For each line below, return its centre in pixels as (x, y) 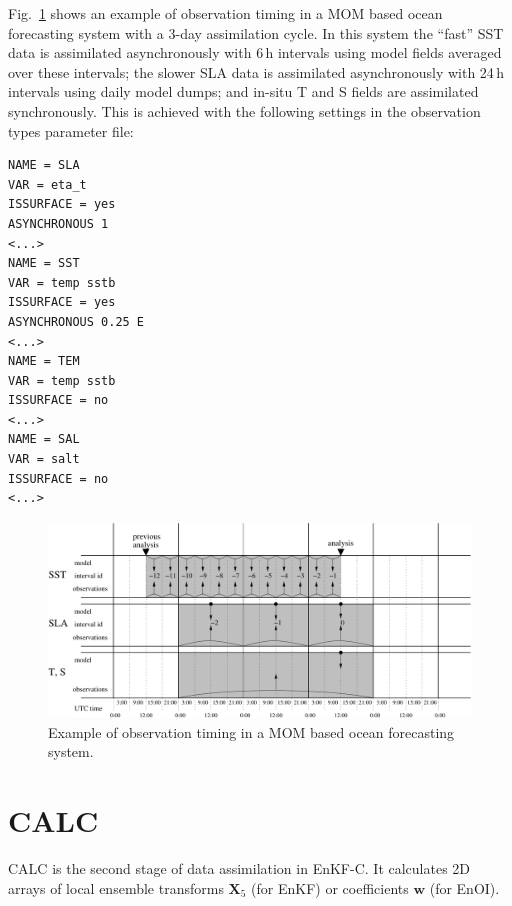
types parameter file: (71, 130)
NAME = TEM (44, 361)
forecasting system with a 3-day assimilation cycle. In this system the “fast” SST (256, 32)
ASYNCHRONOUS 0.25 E (76, 321)
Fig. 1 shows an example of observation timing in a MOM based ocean (225, 13)
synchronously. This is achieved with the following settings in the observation (244, 110)
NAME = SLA (44, 165)
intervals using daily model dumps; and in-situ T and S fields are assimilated (243, 91)
